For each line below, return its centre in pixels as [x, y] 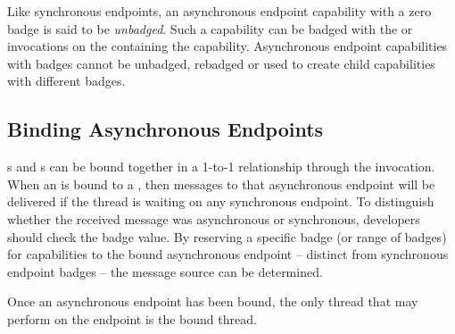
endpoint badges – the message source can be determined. [165, 271]
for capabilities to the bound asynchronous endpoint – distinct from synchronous [228, 254]
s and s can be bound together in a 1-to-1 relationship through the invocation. [221, 167]
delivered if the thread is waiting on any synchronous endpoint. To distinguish [221, 201]
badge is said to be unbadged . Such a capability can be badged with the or [210, 28]
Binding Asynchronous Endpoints [165, 129]
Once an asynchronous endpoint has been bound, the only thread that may [213, 301]
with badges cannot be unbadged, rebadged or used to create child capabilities [221, 63]
